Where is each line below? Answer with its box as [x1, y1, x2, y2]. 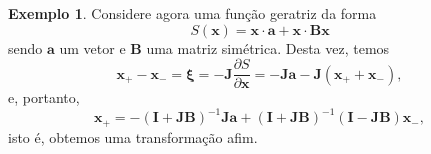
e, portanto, [8, 87, 80, 108]
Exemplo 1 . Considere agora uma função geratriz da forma [8, 3, 377, 23]
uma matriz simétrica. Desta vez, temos [146, 37, 390, 58]
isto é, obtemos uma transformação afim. [8, 126, 258, 147]
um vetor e [59, 37, 126, 58]
